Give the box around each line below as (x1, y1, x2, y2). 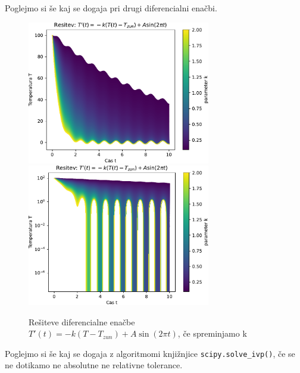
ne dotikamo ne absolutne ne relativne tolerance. (5, 359, 183, 371)
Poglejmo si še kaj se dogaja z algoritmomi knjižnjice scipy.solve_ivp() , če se (5, 347, 295, 359)
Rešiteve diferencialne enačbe (29, 315, 135, 328)
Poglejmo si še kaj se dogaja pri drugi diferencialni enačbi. (5, 2, 217, 14)
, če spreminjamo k (177, 327, 247, 340)
